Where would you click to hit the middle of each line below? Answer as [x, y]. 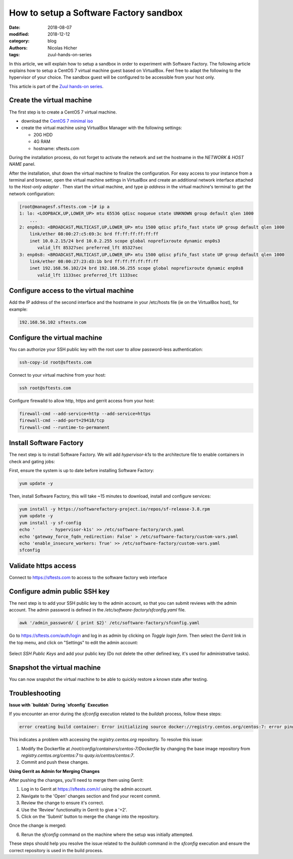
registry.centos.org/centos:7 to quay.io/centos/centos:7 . [78, 755]
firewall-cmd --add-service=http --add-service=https [85, 414]
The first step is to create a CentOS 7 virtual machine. [63, 112]
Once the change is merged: [38, 825]
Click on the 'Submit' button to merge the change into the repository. [90, 816]
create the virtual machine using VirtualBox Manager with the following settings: [102, 128]
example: [18, 309]
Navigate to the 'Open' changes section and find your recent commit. [91, 796]
